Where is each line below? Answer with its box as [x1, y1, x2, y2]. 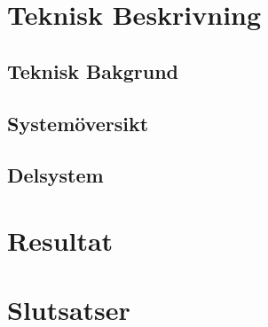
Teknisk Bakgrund [7, 57, 178, 84]
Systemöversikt [7, 109, 149, 136]
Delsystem [7, 161, 104, 189]
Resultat [7, 222, 114, 258]
